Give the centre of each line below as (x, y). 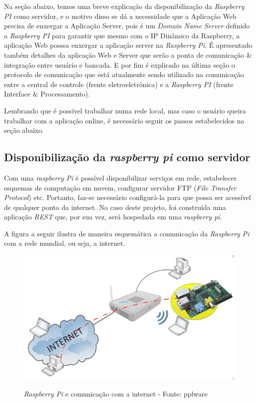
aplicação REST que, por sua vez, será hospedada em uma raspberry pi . (113, 217)
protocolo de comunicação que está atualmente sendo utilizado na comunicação (124, 74)
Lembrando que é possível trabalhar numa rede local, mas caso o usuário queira (125, 110)
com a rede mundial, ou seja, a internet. (64, 243)
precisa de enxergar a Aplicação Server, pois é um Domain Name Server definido (127, 26)
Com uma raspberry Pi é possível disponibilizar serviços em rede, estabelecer (120, 177)
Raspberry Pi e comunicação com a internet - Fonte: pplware (116, 393)
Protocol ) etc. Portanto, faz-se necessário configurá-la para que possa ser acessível (128, 197)
